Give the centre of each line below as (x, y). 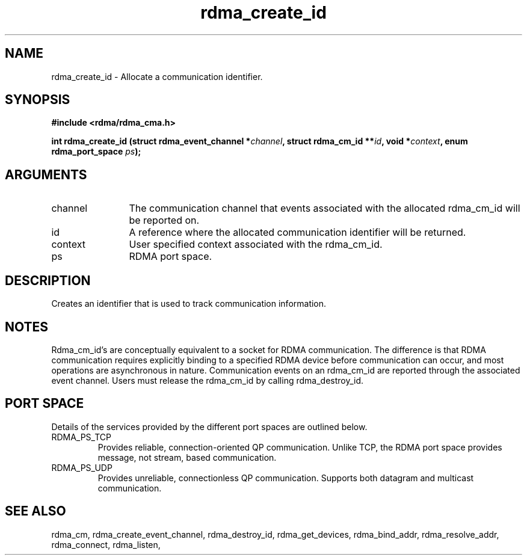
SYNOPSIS (38, 100)
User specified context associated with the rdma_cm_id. (256, 245)
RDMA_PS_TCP (81, 437)
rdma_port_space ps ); (96, 152)
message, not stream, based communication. (187, 457)
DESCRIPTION (48, 280)
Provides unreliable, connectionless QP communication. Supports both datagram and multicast (286, 478)
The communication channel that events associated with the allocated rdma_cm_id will (325, 208)
